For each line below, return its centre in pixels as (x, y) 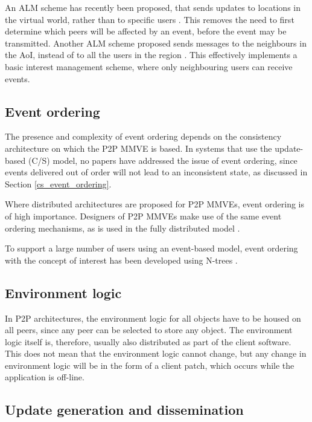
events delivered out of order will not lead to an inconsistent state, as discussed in (156, 172)
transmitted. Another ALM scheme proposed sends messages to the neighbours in (156, 43)
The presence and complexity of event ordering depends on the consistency (143, 136)
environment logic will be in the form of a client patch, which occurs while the (150, 365)
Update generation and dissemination (124, 410)
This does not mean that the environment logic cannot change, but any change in (156, 353)
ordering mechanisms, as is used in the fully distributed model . (123, 228)
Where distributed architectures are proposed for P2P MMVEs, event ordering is (155, 204)
